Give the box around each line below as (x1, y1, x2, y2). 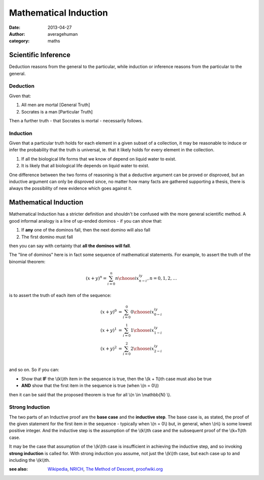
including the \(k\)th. (9, 457, 50, 463)
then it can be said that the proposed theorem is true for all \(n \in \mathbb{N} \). (9, 391, 171, 397)
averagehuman (47, 31, 78, 37)
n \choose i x (115, 275, 139, 281)
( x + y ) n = (86, 274, 107, 281)
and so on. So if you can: (9, 367, 60, 373)
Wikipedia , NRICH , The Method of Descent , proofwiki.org (47, 466, 163, 472)
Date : (9, 24, 21, 30)
